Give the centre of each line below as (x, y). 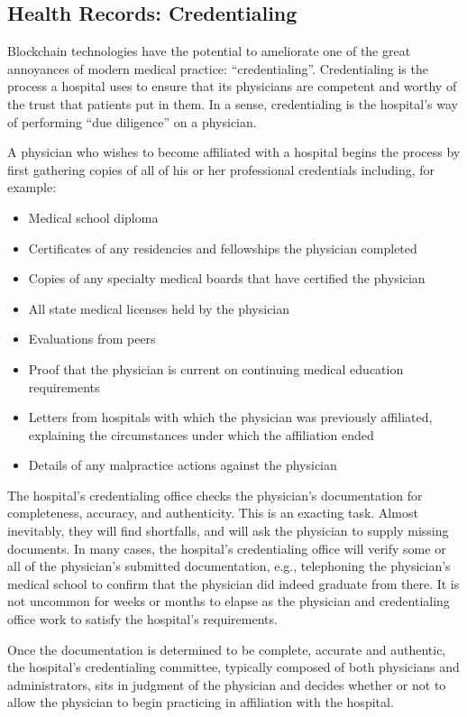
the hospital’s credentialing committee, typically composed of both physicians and (233, 667)
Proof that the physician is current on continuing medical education (216, 368)
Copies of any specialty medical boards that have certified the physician (227, 278)
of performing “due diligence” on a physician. (132, 121)
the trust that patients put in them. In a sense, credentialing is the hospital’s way (233, 103)
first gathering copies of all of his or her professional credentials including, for (221, 169)
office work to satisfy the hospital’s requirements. (142, 619)
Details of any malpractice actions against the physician (183, 465)
